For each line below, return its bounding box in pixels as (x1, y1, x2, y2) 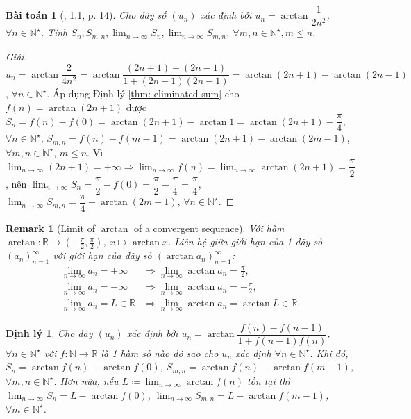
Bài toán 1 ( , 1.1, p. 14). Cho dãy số (6, 8, 167, 22)
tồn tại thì (247, 373, 290, 388)
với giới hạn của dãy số (53, 248, 152, 263)
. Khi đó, (310, 345, 349, 360)
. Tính (40, 25, 68, 40)
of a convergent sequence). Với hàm (133, 220, 285, 235)
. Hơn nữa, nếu (53, 373, 119, 388)
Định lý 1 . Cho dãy (6, 326, 93, 340)
